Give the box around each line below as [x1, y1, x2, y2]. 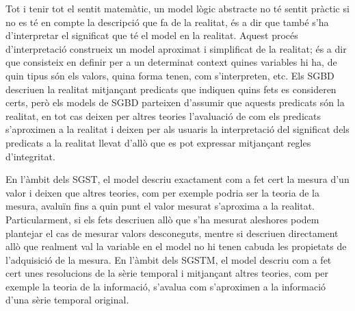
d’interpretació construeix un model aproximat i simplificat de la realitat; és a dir [5, 41, 347, 55]
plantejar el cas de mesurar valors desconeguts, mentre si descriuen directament [5, 225, 339, 240]
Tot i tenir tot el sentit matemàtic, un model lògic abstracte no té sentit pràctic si [5, 1, 350, 15]
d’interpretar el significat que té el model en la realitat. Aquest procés [5, 28, 298, 42]
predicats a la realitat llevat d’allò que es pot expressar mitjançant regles [5, 135, 311, 149]
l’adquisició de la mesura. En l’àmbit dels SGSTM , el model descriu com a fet [5, 252, 332, 266]
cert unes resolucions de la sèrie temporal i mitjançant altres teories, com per [5, 266, 329, 280]
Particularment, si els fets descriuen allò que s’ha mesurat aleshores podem [5, 212, 319, 226]
